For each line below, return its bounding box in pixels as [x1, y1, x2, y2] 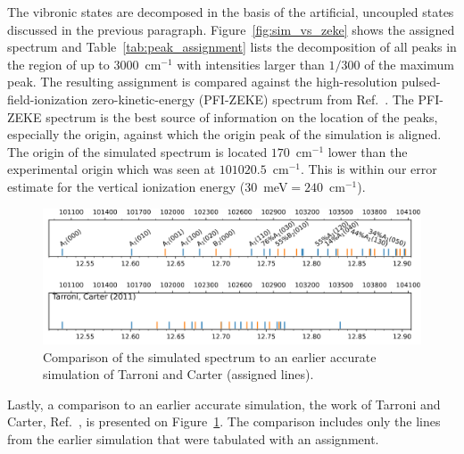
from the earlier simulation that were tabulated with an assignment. [7, 429, 379, 448]
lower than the [327, 142, 408, 161]
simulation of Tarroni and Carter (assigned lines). [43, 365, 314, 384]
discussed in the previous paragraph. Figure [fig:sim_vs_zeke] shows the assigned [7, 20, 455, 38]
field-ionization [7, 89, 88, 108]
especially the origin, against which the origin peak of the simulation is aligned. [7, 125, 442, 144]
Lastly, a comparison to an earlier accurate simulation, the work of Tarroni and [7, 394, 441, 413]
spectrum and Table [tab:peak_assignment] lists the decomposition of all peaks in [7, 37, 457, 56]
